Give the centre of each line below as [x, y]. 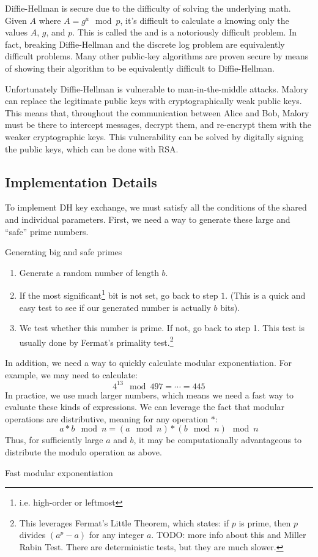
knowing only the [257, 20]
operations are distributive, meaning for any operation [107, 418]
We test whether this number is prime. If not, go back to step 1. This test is [162, 328]
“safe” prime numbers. [47, 231]
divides [32, 535]
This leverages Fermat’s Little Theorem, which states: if [124, 522]
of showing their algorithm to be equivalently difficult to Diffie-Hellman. [140, 68]
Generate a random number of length [89, 272]
